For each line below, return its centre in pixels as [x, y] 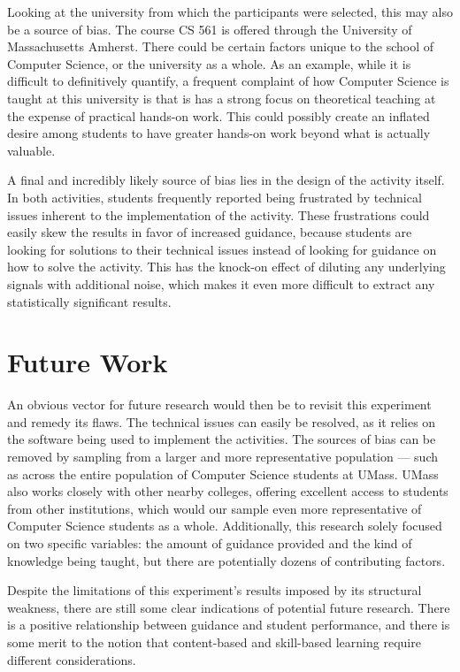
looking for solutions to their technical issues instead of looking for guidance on [222, 249]
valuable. [31, 150]
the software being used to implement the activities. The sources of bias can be [222, 439]
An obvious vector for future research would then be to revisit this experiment [219, 405]
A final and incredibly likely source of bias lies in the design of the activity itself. [226, 180]
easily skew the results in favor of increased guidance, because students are [210, 232]
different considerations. [72, 659]
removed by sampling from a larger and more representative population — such [223, 456]
